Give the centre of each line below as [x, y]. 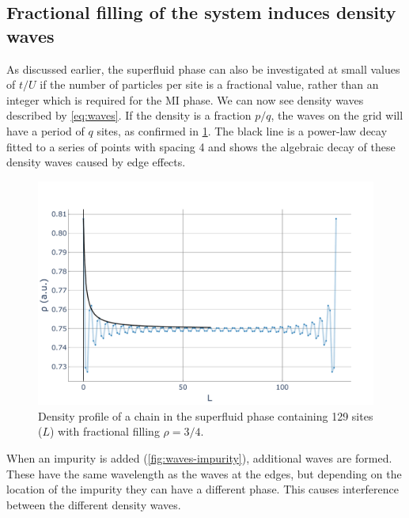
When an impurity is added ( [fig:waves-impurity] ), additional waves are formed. [199, 457]
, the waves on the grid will [337, 115]
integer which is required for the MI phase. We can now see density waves [185, 99]
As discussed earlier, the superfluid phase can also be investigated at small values [203, 69]
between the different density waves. [94, 504]
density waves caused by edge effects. [96, 162]
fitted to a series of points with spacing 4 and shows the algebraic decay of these [201, 146]
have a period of [45, 130]
